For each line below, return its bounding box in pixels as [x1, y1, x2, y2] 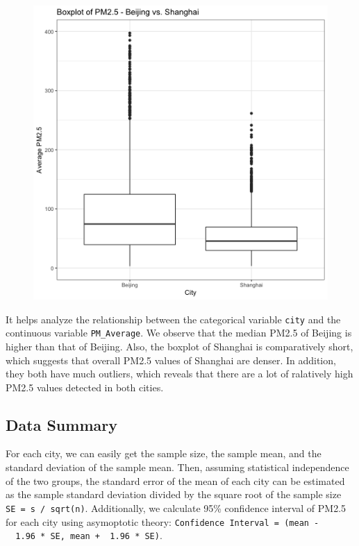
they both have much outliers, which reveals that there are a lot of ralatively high [6, 366, 353, 381]
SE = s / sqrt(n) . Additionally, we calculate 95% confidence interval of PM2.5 [6, 500, 347, 515]
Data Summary [6, 413, 117, 435]
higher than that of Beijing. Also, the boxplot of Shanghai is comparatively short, [6, 339, 353, 353]
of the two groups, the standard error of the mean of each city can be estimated [6, 473, 345, 488]
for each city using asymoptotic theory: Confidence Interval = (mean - [6, 514, 319, 529]
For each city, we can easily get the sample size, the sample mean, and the [6, 446, 322, 461]
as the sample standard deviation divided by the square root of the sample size [6, 487, 342, 502]
